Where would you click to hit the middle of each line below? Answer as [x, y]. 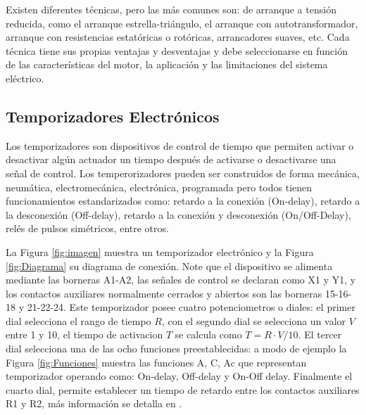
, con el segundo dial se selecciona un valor [254, 320]
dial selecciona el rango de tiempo [78, 320]
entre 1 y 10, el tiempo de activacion [84, 334]
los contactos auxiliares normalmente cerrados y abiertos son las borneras [164, 293]
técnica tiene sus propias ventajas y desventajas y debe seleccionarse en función [177, 50]
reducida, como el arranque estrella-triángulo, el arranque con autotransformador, [182, 23]
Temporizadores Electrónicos [113, 116]
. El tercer [320, 334]
